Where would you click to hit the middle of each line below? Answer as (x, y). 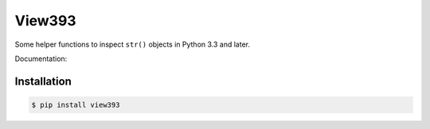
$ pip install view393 (76, 104)
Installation (43, 81)
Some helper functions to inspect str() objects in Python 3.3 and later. (133, 44)
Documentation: (41, 59)
